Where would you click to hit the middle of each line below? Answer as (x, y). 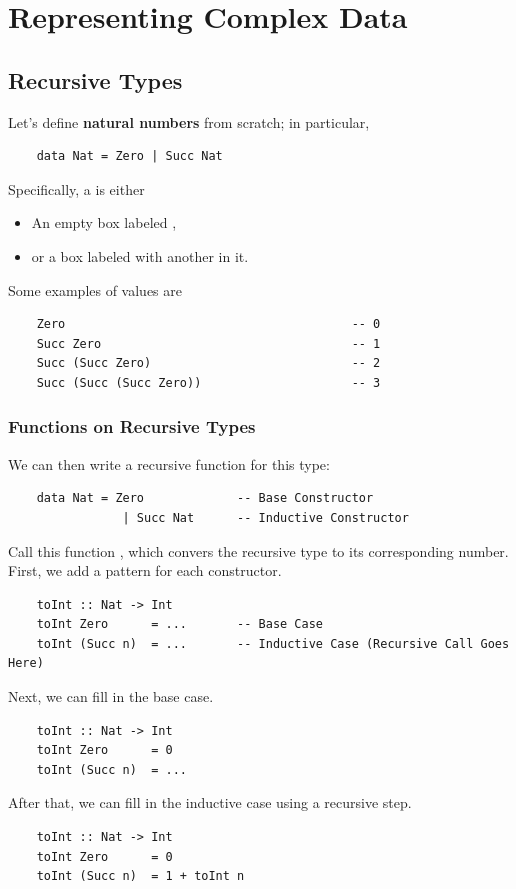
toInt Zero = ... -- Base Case (179, 624)
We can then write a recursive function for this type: (169, 463)
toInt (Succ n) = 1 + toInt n (140, 876)
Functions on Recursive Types (132, 426)
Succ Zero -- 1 (208, 343)
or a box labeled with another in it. (140, 255)
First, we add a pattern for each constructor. (145, 570)
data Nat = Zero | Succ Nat (129, 156)
